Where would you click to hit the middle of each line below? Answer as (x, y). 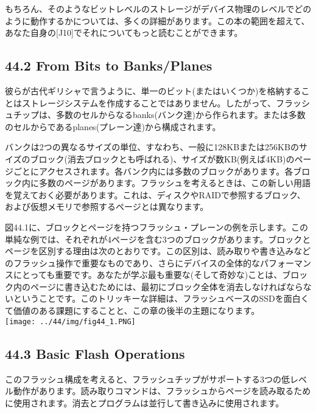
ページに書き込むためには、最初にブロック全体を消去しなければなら (167, 286)
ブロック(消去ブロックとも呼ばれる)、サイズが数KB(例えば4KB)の (162, 158)
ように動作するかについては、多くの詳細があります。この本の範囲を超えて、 (157, 20)
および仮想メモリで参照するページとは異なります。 (107, 206)
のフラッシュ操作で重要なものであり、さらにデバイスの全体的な (132, 262)
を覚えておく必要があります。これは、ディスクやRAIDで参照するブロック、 (155, 194)
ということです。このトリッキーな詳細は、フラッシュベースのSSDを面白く (161, 298)
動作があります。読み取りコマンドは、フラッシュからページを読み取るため (162, 391)
